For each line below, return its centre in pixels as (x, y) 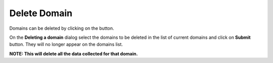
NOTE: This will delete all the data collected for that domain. (74, 53)
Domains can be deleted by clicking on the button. (62, 28)
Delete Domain (41, 13)
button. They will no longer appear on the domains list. (66, 44)
